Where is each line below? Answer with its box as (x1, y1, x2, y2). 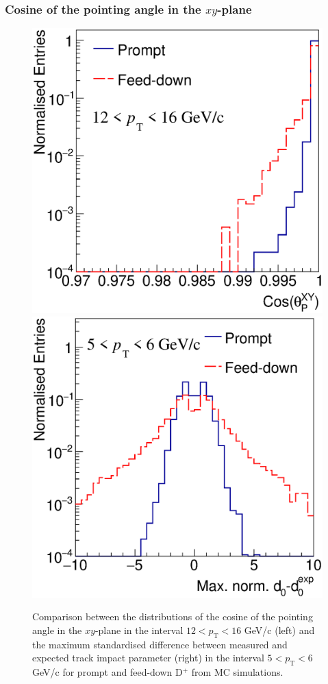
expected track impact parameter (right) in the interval (32, 650, 264, 665)
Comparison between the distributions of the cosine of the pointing (32, 609, 313, 624)
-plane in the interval (94, 623, 184, 637)
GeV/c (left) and (244, 623, 315, 637)
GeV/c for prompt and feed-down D (32, 665, 183, 679)
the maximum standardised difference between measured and (32, 637, 288, 651)
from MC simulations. (191, 665, 283, 679)
